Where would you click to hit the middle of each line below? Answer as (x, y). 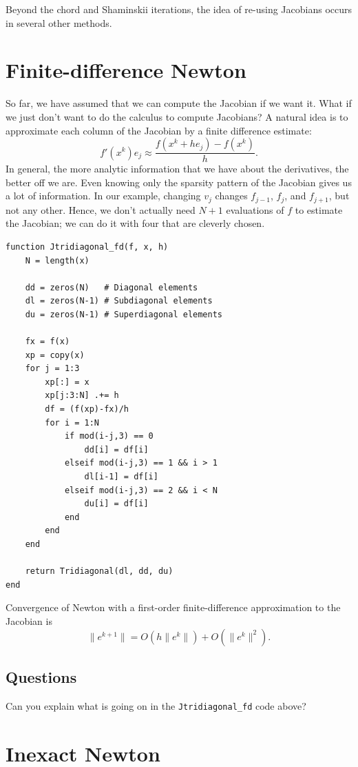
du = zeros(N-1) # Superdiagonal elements (124, 314)
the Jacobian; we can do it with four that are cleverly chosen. (135, 223)
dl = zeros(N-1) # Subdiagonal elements (119, 301)
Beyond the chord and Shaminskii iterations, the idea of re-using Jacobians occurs (179, 9)
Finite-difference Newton (126, 70)
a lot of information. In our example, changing (103, 196)
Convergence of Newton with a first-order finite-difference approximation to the (173, 607)
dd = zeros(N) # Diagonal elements (112, 287)
